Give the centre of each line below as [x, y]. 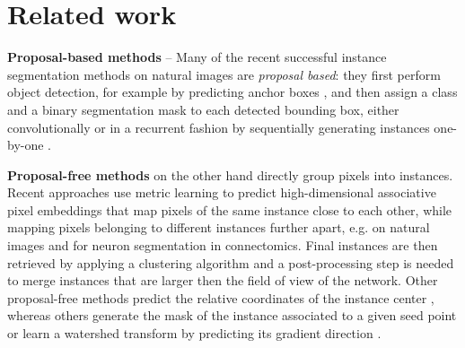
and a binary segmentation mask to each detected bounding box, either [203, 109]
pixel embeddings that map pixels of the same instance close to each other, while [230, 209]
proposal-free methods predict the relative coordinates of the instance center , [221, 297]
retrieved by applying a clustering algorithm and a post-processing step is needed [231, 262]
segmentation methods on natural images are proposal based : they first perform [224, 74]
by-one [26, 145]
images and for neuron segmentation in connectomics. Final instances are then [223, 245]
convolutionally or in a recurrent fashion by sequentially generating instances [219, 127]
